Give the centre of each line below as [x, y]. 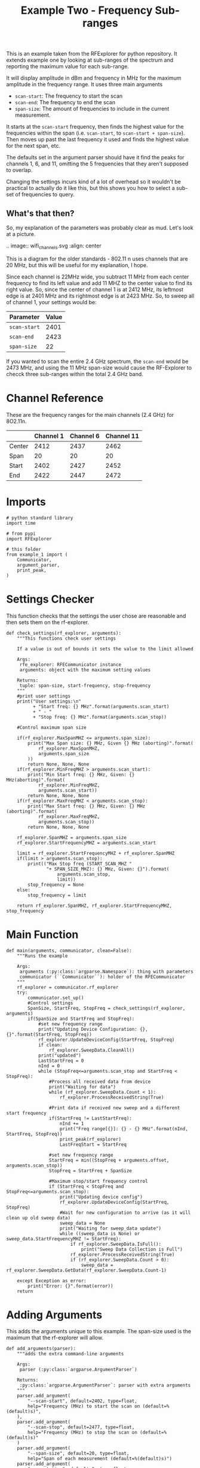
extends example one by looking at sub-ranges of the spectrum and [90, 60]
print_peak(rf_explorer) [90, 1139]
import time [21, 523]
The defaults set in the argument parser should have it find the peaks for [96, 158]
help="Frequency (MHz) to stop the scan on [82, 1433]
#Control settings [50, 1003]
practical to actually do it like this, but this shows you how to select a [90, 188]
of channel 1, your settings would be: [51, 302]
